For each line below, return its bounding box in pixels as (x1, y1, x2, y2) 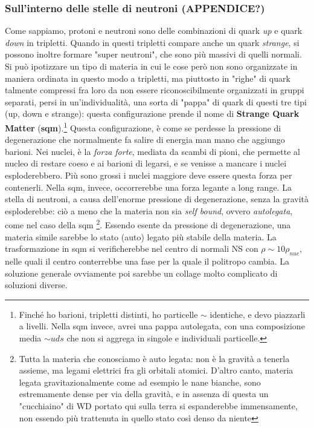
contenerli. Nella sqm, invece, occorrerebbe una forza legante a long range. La (5, 180, 292, 193)
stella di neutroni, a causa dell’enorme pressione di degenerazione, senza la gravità (5, 193, 309, 205)
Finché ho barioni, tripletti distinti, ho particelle (19, 308, 198, 320)
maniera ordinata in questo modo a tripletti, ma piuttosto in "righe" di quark (5, 71, 290, 84)
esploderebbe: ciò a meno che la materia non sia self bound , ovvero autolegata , (5, 204, 293, 217)
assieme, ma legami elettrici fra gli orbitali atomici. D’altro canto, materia (19, 364, 293, 377)
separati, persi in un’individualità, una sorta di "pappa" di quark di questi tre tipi (5, 95, 307, 108)
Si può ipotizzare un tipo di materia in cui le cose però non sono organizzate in (5, 60, 298, 72)
